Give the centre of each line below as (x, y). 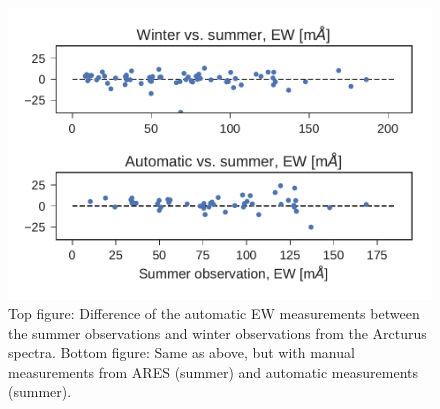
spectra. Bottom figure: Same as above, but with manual (181, 352)
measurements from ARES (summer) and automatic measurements (213, 371)
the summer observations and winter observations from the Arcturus (217, 332)
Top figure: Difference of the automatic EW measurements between (214, 313)
